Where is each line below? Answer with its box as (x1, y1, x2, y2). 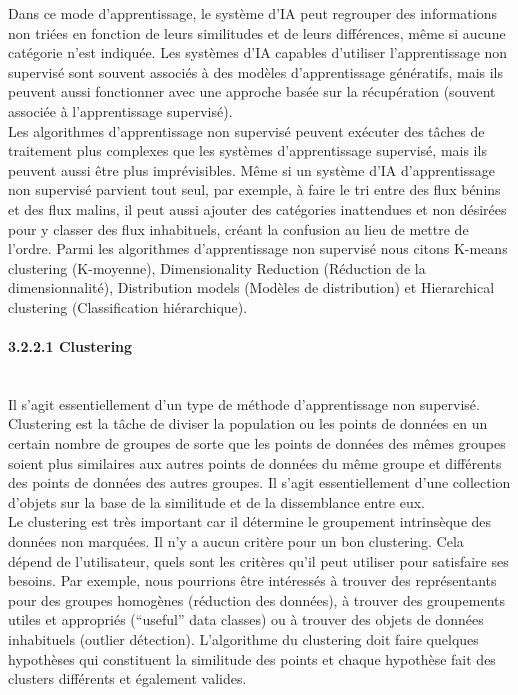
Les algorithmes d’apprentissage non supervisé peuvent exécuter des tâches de (8, 120, 485, 141)
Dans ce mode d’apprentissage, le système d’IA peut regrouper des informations (8, 3, 497, 23)
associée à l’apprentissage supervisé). (8, 100, 233, 121)
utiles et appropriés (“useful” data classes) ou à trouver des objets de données (8, 609, 484, 630)
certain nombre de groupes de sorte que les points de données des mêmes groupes (8, 433, 506, 454)
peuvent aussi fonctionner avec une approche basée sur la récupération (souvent (8, 81, 496, 102)
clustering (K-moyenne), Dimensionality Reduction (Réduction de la (8, 257, 426, 278)
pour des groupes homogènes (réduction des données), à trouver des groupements (8, 589, 505, 610)
